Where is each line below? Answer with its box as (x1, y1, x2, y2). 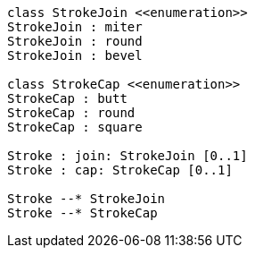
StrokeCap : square (7, 120, 143, 134)
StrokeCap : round (7, 106, 136, 120)
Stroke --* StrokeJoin (7, 191, 166, 206)
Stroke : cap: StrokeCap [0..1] (7, 163, 233, 177)
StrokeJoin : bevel (7, 48, 143, 63)
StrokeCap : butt (7, 91, 127, 106)
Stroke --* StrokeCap (7, 206, 158, 220)
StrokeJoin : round (7, 34, 143, 48)
